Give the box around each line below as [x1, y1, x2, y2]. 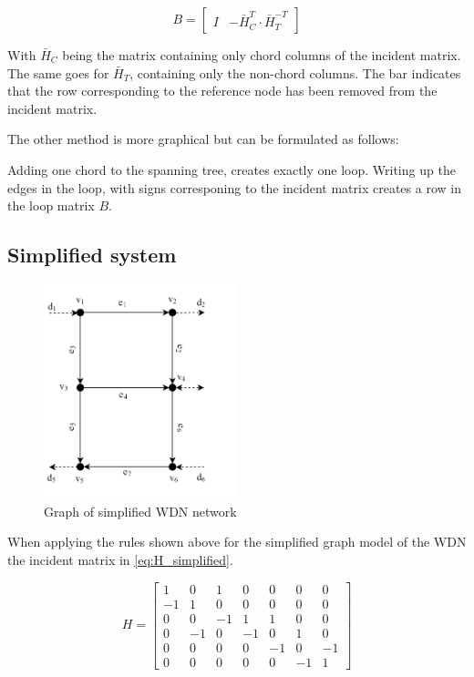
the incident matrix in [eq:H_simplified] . [7, 549, 233, 569]
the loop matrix [7, 196, 95, 215]
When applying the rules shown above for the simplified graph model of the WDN [7, 532, 467, 551]
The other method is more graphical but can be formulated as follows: [7, 129, 399, 149]
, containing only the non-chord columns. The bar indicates [129, 63, 461, 82]
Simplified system [7, 241, 177, 269]
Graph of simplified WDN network [44, 501, 237, 520]
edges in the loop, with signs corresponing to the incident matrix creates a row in [7, 178, 461, 197]
